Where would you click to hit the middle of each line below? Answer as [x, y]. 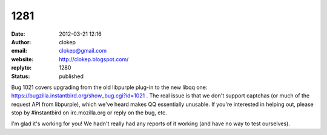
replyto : [21, 68]
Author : [21, 42]
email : [19, 51]
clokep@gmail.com [83, 51]
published [71, 76]
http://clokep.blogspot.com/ [94, 59]
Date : [18, 34]
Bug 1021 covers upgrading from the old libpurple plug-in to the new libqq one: [109, 87]
